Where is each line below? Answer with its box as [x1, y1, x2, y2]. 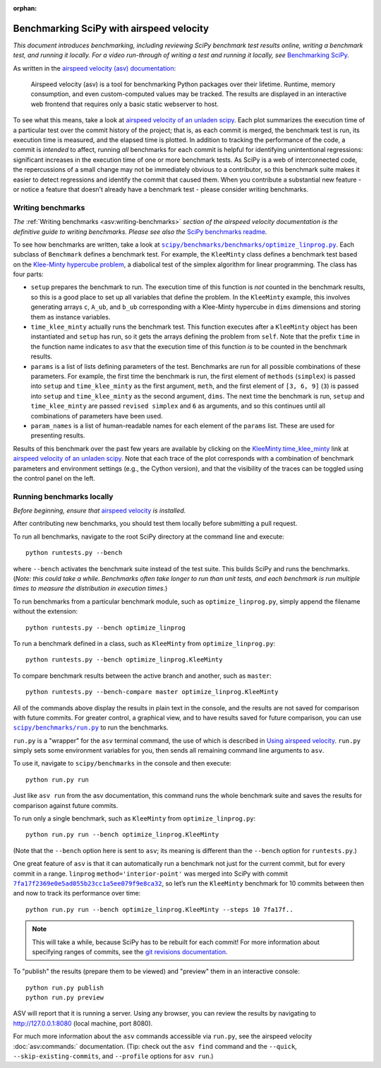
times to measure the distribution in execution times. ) [13, 584, 168, 593]
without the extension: [13, 607, 78, 616]
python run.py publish [25, 983, 104, 992]
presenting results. [30, 431, 85, 440]
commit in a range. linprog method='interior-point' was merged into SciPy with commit [13, 869, 289, 878]
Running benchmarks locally [13, 491, 114, 501]
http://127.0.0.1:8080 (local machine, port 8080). [13, 1019, 153, 1028]
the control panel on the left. [13, 474, 95, 482]
